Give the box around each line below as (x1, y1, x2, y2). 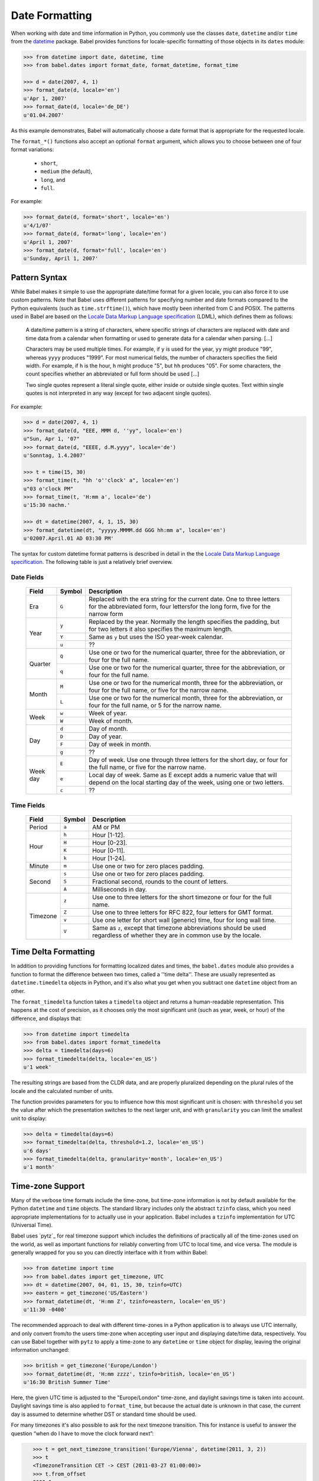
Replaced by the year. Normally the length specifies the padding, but (89, 618, 280, 626)
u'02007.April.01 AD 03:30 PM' (23, 535, 115, 541)
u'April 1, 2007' (23, 239, 74, 245)
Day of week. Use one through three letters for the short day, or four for (89, 756, 288, 764)
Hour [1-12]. (92, 831, 125, 839)
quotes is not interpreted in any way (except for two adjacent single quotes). (25, 390, 212, 397)
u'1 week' (23, 1064, 52, 1070)
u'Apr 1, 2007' (23, 95, 67, 102)
